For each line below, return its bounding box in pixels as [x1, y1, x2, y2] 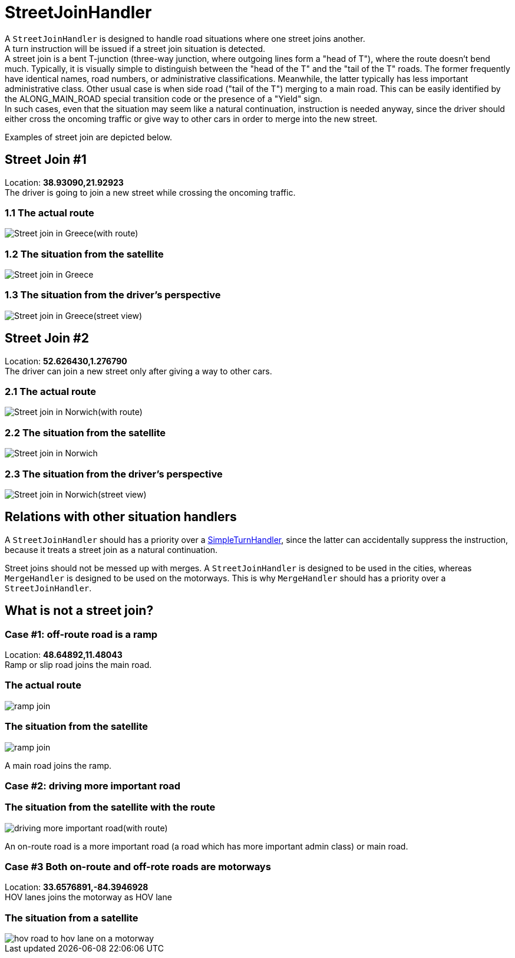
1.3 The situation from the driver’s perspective [5, 289, 221, 301]
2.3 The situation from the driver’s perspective [5, 468, 223, 480]
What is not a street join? [5, 603, 154, 618]
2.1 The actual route [5, 386, 97, 398]
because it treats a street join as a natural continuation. [5, 544, 218, 555]
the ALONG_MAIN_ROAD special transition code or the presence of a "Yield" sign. [5, 93, 323, 104]
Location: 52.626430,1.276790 [5, 355, 127, 366]
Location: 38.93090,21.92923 [5, 177, 124, 187]
